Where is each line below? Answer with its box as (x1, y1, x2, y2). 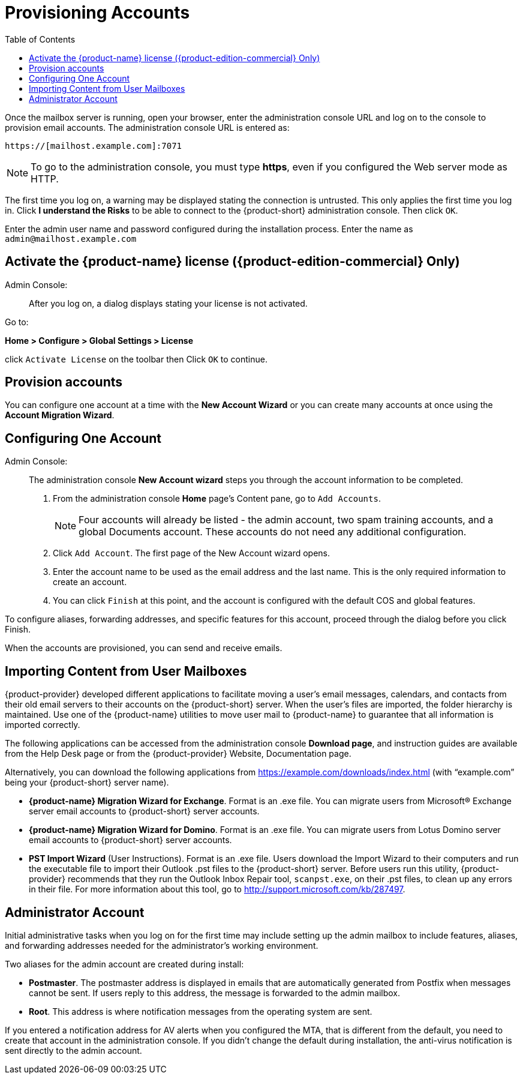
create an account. (53, 577, 127, 588)
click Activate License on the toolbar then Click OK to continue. (5, 353, 267, 364)
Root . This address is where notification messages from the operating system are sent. (29, 1006, 372, 1017)
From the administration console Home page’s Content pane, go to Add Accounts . (53, 493, 381, 504)
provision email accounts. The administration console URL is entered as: (5, 122, 290, 133)
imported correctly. (5, 720, 80, 730)
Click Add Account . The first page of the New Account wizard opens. (53, 548, 330, 559)
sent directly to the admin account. (5, 1045, 142, 1056)
